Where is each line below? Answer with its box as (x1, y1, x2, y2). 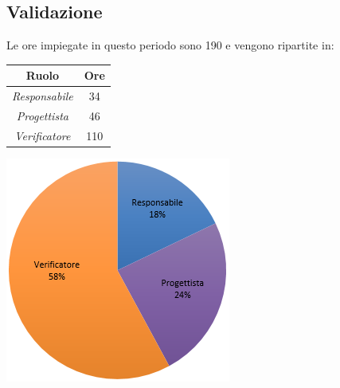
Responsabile (12, 88, 73, 104)
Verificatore (14, 127, 71, 143)
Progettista (16, 107, 68, 123)
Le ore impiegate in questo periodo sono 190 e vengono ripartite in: (6, 37, 334, 53)
